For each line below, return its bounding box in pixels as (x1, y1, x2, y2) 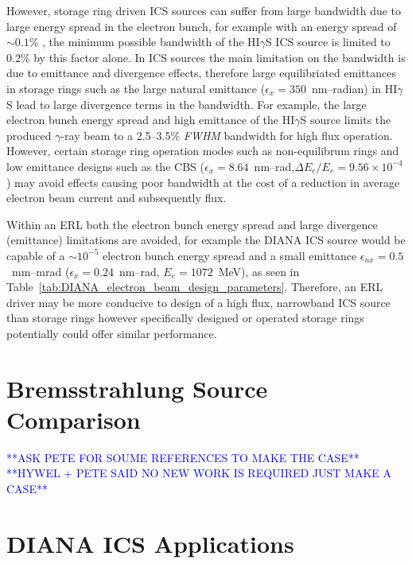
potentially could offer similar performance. (6, 325, 217, 341)
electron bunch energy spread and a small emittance (102, 247, 357, 263)
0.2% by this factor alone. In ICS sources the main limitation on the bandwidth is (6, 49, 406, 65)
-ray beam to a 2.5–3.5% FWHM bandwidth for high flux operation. (60, 126, 393, 143)
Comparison (6, 403, 141, 435)
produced (6, 126, 52, 143)
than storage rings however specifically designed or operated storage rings (6, 309, 364, 326)
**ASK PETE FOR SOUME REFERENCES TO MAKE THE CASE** (6, 449, 360, 465)
